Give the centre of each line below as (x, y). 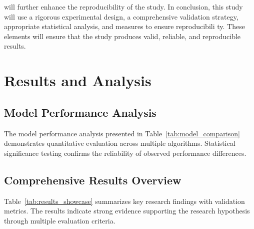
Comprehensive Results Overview (93, 180)
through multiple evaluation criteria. (60, 220)
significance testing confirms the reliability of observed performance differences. (125, 153)
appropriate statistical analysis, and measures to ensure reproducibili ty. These (124, 26)
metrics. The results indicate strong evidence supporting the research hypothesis (127, 211)
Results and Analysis (78, 80)
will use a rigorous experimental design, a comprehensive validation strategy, (121, 16)
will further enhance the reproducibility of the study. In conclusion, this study (123, 7)
